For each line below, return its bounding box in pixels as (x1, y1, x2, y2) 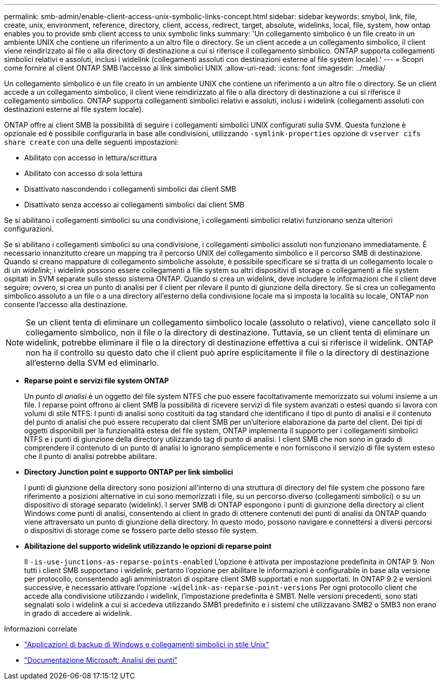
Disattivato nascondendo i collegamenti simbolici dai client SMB (24, 185, 236, 193)
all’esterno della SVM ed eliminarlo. (26, 358, 159, 368)
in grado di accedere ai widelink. (24, 609, 132, 617)
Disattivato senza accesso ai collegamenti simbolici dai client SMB (24, 200, 245, 209)
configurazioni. (4, 224, 54, 233)
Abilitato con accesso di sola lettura (24, 169, 143, 178)
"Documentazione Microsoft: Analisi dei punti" (24, 656, 178, 664)
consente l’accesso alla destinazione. (4, 300, 128, 309)
